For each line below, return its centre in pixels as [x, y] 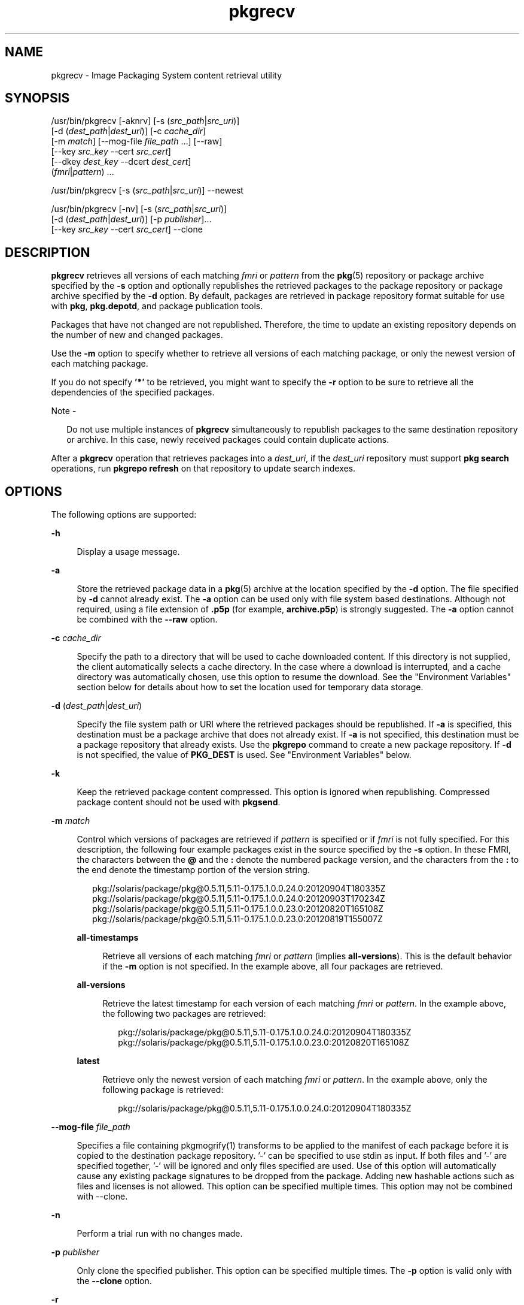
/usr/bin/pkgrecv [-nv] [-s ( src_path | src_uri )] [139, 209]
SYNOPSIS [37, 98]
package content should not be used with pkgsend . [179, 802]
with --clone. [102, 1197]
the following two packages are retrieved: [184, 1014]
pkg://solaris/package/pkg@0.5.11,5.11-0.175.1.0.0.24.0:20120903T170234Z [239, 899]
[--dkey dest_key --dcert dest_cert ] [121, 162]
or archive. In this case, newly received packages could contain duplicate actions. [228, 440]
